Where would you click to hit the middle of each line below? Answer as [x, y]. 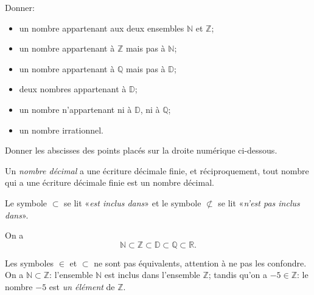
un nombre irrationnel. [61, 130]
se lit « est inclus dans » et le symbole [133, 202]
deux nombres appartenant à [73, 89]
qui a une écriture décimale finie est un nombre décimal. [110, 182]
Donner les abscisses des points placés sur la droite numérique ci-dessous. [141, 150]
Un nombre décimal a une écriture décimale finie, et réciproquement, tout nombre [157, 170]
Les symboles [30, 263]
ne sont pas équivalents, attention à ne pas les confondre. [200, 263]
